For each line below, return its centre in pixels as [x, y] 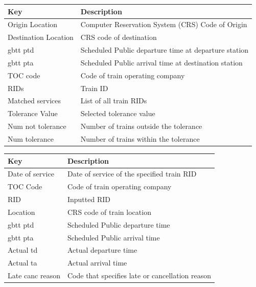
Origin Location [33, 24]
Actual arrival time [97, 263]
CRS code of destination [119, 37]
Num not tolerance [37, 126]
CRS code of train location [109, 212]
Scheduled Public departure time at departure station [165, 50]
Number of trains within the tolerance [140, 138]
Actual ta [22, 263]
